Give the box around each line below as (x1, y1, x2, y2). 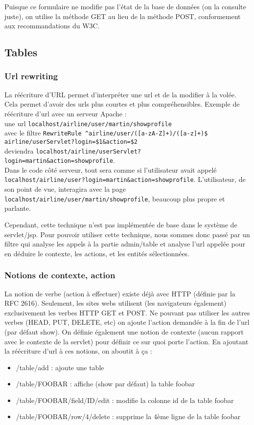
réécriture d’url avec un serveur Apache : (4, 108, 127, 118)
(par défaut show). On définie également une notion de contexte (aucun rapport (4, 326, 244, 336)
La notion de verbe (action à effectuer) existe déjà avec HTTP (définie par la (4, 288, 235, 298)
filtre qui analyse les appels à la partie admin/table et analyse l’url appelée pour (4, 239, 246, 249)
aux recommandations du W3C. (4, 21, 100, 31)
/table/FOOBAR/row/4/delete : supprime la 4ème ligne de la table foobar (16, 411, 241, 422)
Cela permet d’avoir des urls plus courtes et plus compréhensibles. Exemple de (4, 99, 240, 109)
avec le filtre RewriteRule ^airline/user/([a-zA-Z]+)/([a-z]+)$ (4, 128, 208, 138)
